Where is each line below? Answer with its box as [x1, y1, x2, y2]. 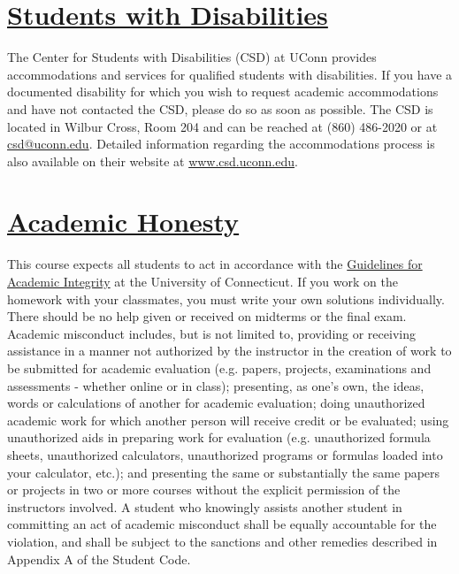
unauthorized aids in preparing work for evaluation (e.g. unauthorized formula [7, 428, 431, 447]
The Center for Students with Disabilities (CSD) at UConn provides [7, 48, 377, 66]
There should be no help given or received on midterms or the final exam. [7, 307, 407, 325]
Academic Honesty [7, 203, 240, 240]
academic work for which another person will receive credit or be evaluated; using [7, 410, 449, 429]
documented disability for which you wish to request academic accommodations [7, 82, 439, 101]
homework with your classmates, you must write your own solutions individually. [7, 289, 445, 308]
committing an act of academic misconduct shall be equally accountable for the [7, 515, 437, 533]
